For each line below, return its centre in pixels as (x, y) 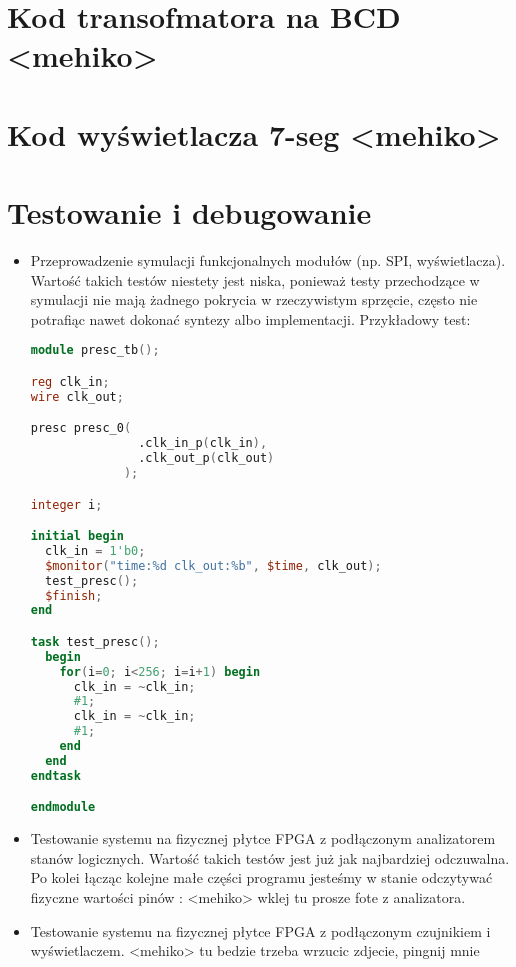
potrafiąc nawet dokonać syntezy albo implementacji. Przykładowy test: (250, 318)
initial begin (77, 536)
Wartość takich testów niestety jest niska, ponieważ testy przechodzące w (255, 279)
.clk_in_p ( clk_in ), (203, 443)
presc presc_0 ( (81, 428)
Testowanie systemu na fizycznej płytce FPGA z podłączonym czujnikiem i (260, 930)
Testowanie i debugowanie (189, 212)
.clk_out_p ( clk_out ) (206, 458)
